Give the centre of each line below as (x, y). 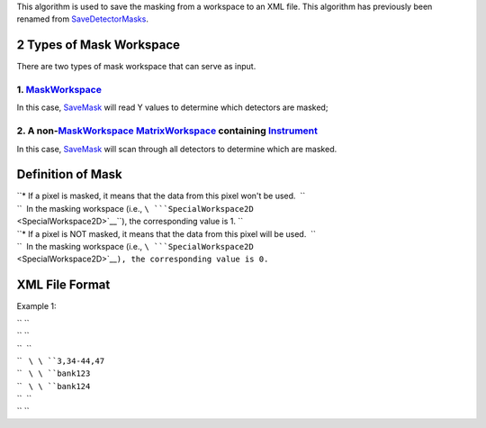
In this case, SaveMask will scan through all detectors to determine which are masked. (177, 149)
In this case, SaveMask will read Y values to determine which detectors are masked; (172, 107)
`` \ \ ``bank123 (54, 373)
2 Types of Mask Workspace (98, 45)
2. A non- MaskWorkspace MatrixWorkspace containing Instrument (167, 131)
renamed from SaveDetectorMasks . (82, 19)
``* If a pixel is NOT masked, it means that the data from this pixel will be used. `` (166, 233)
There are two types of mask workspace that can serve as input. (136, 67)
